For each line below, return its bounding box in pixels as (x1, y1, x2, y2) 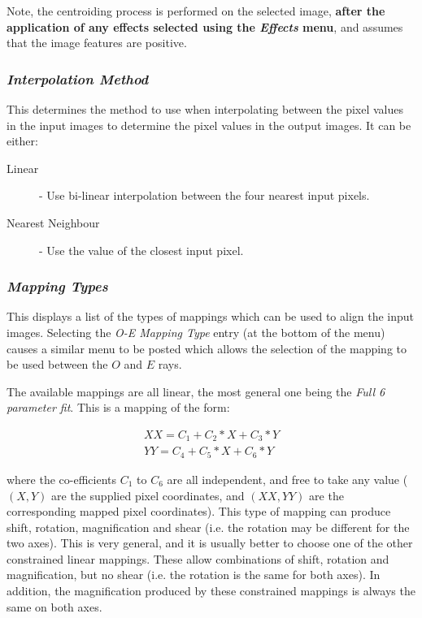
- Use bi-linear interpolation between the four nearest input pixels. (39, 187, 370, 204)
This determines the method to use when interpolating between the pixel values (7, 101, 404, 117)
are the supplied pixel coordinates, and (51, 486, 245, 503)
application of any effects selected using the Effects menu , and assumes (7, 18, 403, 35)
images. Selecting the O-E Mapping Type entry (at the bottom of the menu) (7, 323, 385, 340)
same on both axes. (7, 598, 102, 615)
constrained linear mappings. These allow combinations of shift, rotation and (7, 550, 389, 567)
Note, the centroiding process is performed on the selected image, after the (7, 2, 385, 19)
